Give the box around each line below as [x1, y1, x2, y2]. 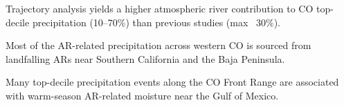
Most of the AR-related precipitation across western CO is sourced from [6, 38, 311, 52]
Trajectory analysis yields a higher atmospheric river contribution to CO [6, 1, 314, 15]
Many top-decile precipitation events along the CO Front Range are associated [6, 75, 339, 89]
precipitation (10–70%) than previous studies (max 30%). [32, 15, 280, 29]
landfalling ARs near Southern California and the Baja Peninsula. [6, 51, 285, 66]
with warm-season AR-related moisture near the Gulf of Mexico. [6, 88, 279, 102]
